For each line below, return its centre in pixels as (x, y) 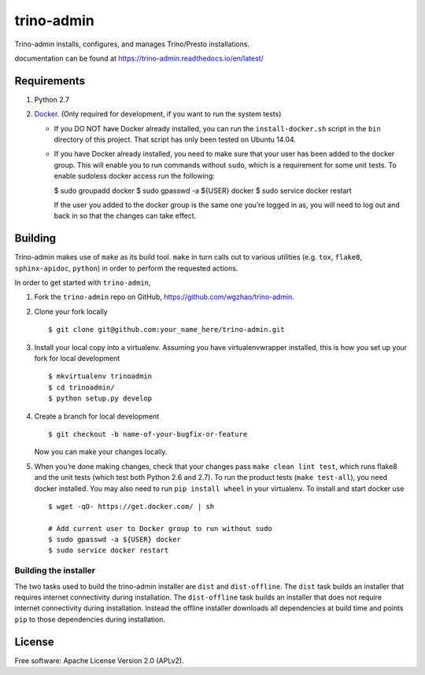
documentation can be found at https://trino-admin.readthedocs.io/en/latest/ (139, 58)
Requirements (50, 81)
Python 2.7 (52, 99)
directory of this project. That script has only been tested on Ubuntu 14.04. (175, 140)
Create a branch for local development (97, 416)
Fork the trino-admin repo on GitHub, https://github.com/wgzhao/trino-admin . (164, 297)
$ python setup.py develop (100, 398)
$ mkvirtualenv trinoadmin (100, 376)
